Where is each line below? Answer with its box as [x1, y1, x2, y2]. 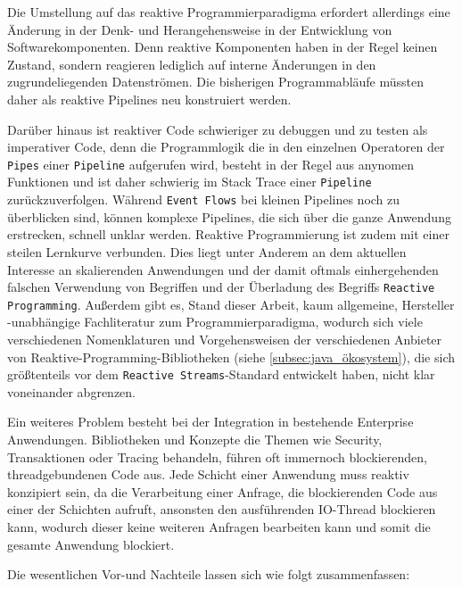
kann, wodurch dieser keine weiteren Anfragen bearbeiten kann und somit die [7, 518, 431, 535]
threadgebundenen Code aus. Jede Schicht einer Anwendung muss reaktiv [7, 465, 409, 484]
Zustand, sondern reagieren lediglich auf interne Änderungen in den [7, 54, 376, 73]
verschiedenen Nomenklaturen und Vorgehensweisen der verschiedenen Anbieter [7, 330, 442, 348]
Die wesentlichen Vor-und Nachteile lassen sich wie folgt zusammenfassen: [7, 565, 410, 584]
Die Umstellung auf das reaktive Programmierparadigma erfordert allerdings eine [7, 3, 450, 21]
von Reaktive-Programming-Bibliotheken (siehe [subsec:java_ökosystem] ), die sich [7, 347, 456, 366]
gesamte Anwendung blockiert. [7, 535, 175, 553]
